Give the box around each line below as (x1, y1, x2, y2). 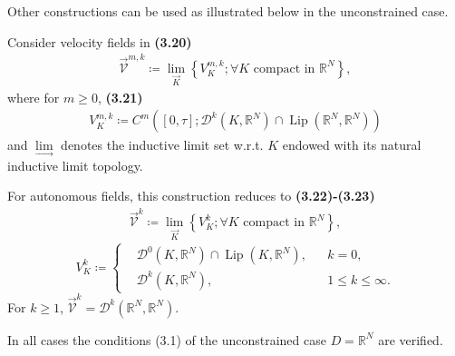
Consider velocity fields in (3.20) (7, 32, 192, 51)
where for (7, 87, 60, 106)
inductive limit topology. (7, 155, 143, 174)
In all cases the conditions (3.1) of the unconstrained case (7, 330, 326, 349)
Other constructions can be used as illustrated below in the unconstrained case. (7, 2, 449, 20)
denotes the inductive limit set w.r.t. (61, 135, 264, 154)
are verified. (378, 330, 443, 349)
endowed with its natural (282, 135, 421, 154)
